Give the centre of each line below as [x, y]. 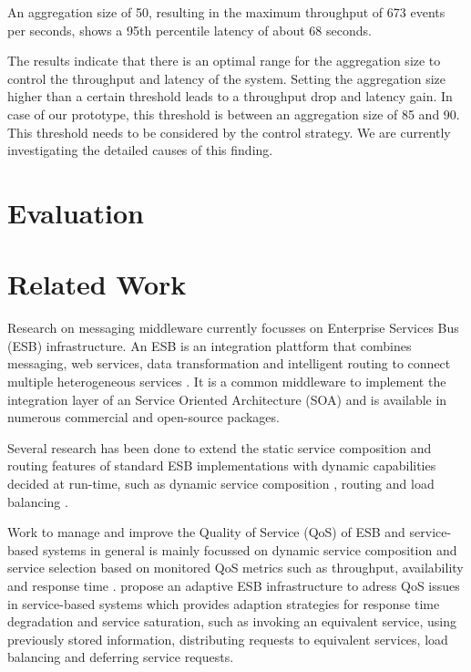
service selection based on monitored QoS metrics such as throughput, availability [235, 568]
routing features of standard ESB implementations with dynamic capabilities [222, 465]
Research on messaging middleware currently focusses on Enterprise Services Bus [233, 328]
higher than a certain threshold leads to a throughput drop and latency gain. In [230, 96]
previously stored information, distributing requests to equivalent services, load [228, 639]
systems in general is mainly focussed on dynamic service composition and [250, 549]
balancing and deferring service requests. [121, 657]
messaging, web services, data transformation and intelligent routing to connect [229, 363]
